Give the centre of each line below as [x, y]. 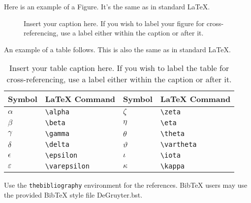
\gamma [57, 134]
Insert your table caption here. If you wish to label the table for [119, 68]
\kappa [172, 166]
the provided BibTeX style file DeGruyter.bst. [73, 195]
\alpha [57, 112]
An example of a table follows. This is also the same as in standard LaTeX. [117, 49]
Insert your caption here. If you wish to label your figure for [114, 23]
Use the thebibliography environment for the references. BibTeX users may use [126, 185]
